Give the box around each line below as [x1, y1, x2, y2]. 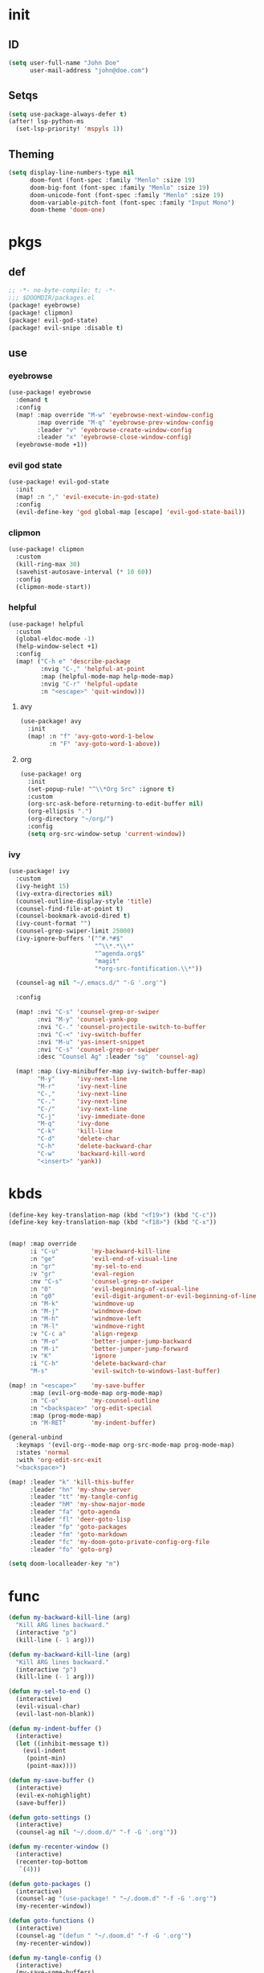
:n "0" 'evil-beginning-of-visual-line [29, 1285, 199, 1293]
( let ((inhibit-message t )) [15, 1740, 110, 1748]
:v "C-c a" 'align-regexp [29, 1329, 138, 1337]
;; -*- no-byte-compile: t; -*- [8, 286, 116, 295]
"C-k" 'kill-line [37, 1127, 113, 1135]
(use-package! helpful [8, 620, 84, 628]
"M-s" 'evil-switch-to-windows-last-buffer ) [29, 1367, 221, 1375]
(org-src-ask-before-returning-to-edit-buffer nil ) [27, 800, 204, 808]
